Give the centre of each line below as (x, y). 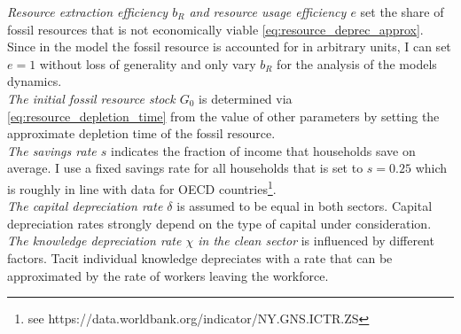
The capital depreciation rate (85, 206)
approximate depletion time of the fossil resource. (141, 133)
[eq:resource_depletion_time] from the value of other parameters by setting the (223, 116)
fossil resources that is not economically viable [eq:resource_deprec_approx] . (215, 29)
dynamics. (35, 81)
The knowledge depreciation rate (94, 241)
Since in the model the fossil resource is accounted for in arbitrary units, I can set (229, 47)
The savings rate (52, 150)
